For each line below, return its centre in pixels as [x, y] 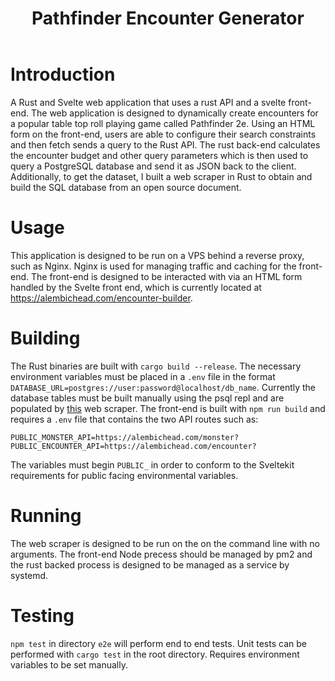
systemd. [29, 575]
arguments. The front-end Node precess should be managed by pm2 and [161, 554]
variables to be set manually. [69, 664]
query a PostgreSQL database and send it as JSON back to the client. [153, 166]
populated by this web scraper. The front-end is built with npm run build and [168, 408]
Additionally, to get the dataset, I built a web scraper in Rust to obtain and [161, 176]
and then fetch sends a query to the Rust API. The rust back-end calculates [165, 144]
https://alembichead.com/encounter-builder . [101, 298]
